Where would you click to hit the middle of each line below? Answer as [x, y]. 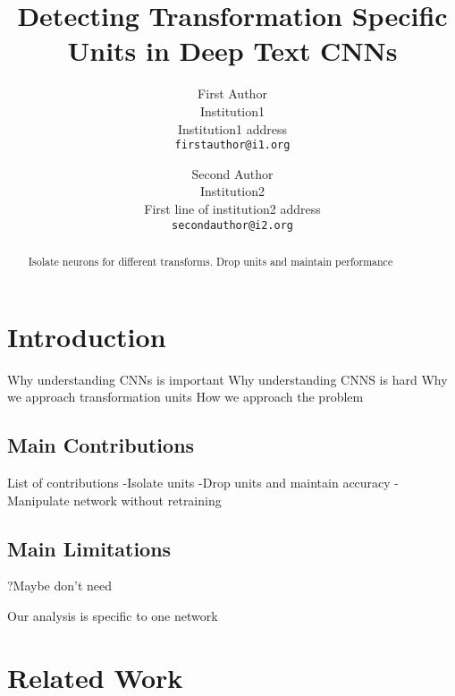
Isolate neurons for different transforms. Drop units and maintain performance [211, 261]
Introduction [87, 336]
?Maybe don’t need [60, 586]
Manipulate [38, 500]
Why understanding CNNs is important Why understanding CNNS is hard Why [227, 379]
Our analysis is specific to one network [113, 615]
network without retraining [147, 500]
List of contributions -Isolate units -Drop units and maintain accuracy [199, 482]
